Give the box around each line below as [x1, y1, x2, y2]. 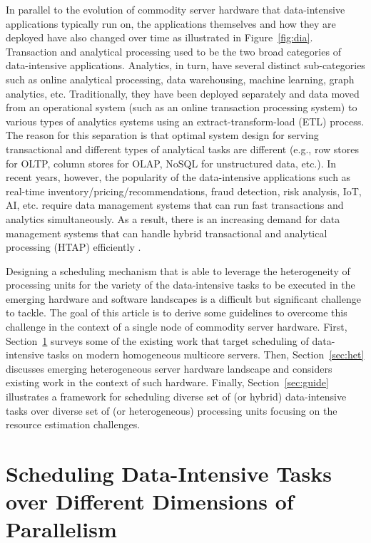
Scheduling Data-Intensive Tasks [6, 459, 332, 487]
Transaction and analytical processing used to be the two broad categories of [6, 43, 341, 58]
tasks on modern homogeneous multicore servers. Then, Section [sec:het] [47, 347, 365, 362]
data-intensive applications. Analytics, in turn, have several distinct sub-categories [6, 58, 365, 73]
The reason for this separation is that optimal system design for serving [6, 128, 319, 143]
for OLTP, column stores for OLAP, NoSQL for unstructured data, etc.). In [6, 155, 337, 170]
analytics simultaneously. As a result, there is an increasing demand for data [6, 211, 340, 226]
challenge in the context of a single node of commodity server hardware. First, [6, 319, 347, 334]
